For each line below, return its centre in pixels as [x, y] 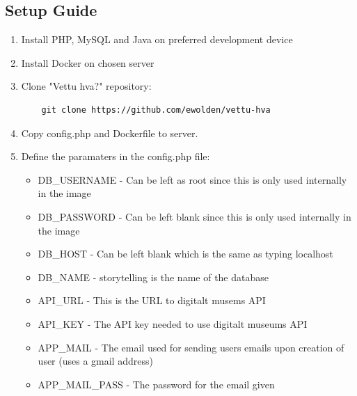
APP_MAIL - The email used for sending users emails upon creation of [191, 347]
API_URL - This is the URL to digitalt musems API [152, 300]
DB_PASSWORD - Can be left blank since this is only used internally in [195, 216]
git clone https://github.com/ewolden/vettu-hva [156, 110]
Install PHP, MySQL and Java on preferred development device [157, 39]
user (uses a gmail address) [95, 361]
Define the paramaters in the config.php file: [116, 156]
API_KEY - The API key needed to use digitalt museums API [173, 323]
